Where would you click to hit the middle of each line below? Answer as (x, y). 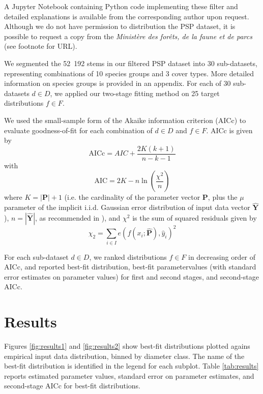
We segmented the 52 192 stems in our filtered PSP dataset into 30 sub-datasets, (131, 63)
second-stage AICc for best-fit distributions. (72, 386)
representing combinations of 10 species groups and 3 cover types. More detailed (129, 73)
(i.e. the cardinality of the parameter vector (132, 197)
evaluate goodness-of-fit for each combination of (78, 130)
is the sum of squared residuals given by (195, 217)
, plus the (223, 197)
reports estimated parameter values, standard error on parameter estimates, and (129, 375)
